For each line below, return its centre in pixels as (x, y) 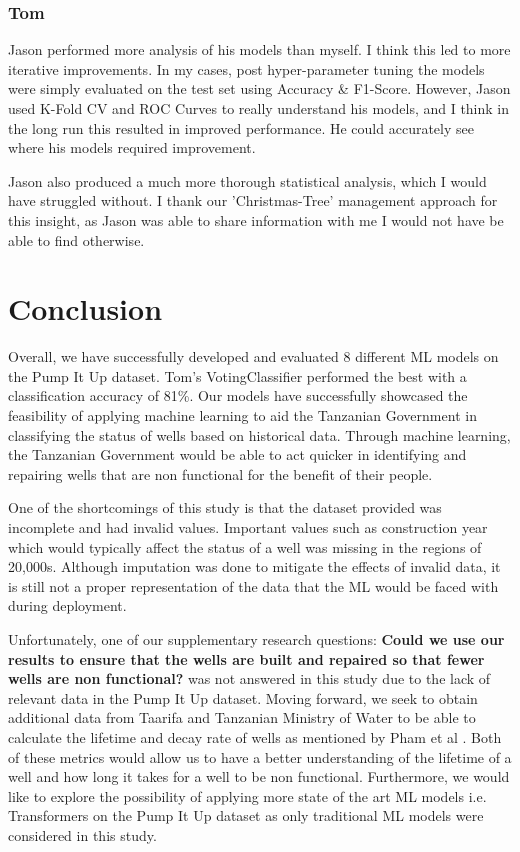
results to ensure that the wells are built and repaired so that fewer (246, 658)
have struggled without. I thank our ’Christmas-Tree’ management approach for (253, 200)
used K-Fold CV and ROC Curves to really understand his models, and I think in (259, 108)
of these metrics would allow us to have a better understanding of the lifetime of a (260, 756)
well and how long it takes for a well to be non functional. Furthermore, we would (259, 776)
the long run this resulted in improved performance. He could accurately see (241, 127)
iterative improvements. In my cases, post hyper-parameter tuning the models (246, 68)
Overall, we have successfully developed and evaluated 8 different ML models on (253, 356)
